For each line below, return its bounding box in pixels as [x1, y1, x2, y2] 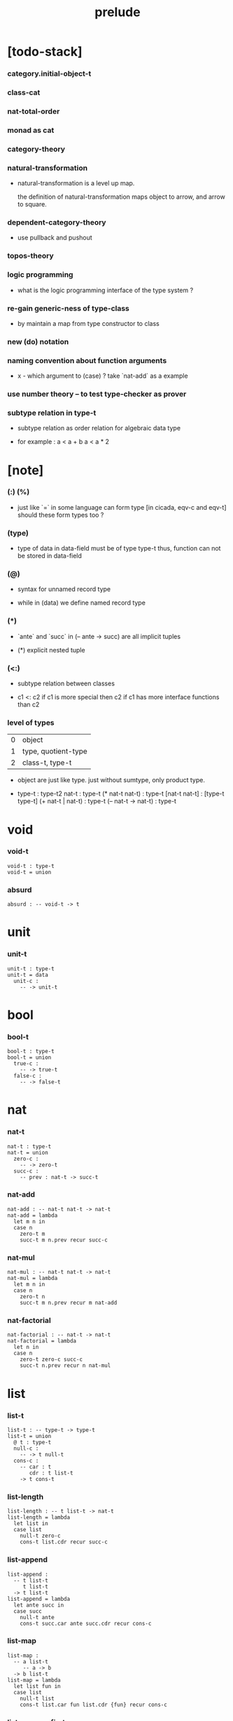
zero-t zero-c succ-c [20, 1356, 83, 1363]
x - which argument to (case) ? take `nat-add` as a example [17, 371, 188, 380]
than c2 [17, 700, 40, 709]
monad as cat [7, 125, 55, 135]
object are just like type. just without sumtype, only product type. [17, 776, 205, 784]
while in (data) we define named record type [17, 598, 146, 607]
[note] [7, 462, 44, 478]
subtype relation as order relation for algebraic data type [17, 424, 181, 433]
